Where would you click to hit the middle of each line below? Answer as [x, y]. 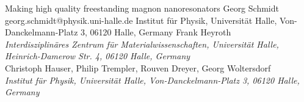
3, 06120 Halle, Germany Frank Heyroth [156, 32]
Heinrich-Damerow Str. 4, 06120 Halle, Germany [98, 56]
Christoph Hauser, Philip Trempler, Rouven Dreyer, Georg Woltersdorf [138, 67]
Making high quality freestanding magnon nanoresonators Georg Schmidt [142, 8]
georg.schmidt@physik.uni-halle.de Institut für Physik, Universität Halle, [141, 20]
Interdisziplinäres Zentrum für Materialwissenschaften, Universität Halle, [142, 44]
